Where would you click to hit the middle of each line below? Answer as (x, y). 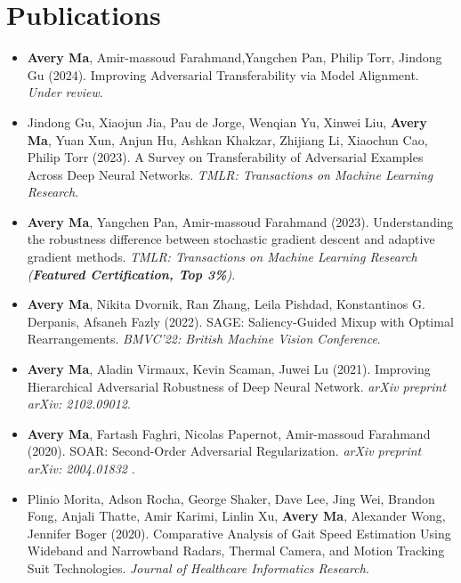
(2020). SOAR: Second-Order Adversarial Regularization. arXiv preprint (224, 451)
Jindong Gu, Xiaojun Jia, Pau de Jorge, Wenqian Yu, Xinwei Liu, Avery (227, 121)
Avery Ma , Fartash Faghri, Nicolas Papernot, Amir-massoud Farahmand (229, 433)
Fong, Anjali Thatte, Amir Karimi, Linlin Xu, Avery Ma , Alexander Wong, (236, 516)
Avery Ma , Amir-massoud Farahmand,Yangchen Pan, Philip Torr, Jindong (235, 57)
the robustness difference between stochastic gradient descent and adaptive (231, 239)
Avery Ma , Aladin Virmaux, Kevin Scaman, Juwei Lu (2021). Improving (229, 369)
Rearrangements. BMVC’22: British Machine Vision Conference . (204, 339)
